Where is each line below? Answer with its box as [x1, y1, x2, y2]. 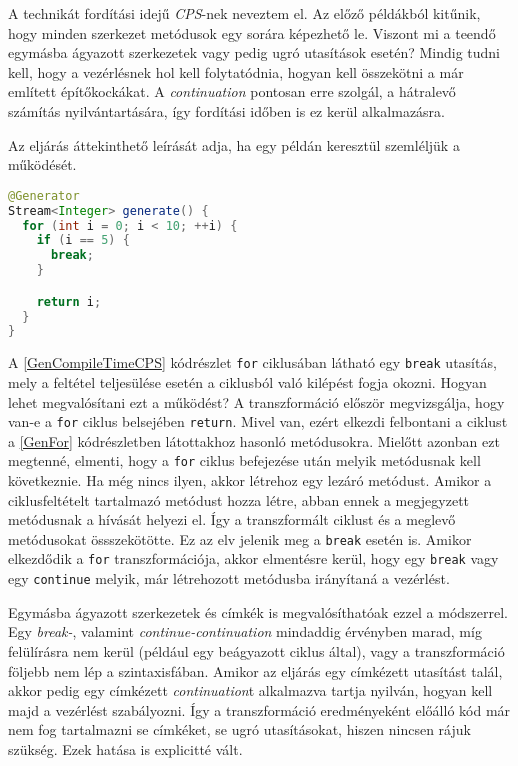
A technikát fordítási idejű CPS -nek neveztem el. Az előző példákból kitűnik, [8, 3, 481, 23]
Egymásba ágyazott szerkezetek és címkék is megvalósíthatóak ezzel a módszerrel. [8, 601, 508, 622]
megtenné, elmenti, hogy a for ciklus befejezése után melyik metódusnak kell [8, 450, 481, 471]
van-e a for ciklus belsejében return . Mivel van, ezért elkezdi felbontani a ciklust [8, 411, 508, 432]
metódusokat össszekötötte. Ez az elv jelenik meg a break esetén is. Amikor [8, 528, 472, 549]
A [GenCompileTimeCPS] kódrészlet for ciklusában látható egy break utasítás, [8, 352, 497, 373]
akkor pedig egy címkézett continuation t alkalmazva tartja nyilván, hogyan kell [8, 680, 493, 701]
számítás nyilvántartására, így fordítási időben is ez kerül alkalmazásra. [8, 100, 445, 121]
